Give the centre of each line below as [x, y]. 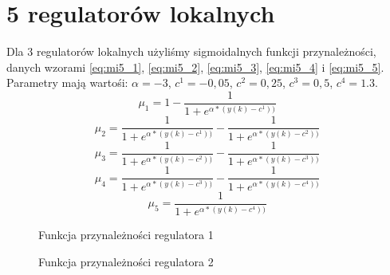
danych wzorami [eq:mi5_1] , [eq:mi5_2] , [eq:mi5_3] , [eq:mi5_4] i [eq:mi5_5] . [195, 67]
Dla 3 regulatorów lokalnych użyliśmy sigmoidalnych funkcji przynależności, [191, 51]
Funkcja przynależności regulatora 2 [126, 261]
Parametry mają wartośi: [67, 82]
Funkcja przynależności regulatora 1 [126, 235]
